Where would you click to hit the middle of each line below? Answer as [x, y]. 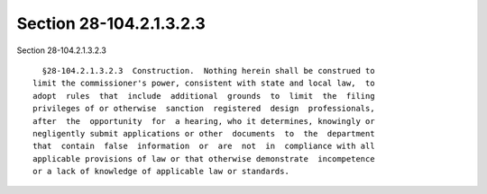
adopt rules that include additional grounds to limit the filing [204, 96]
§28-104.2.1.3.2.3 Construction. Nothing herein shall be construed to [208, 71]
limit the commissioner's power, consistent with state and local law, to [204, 84]
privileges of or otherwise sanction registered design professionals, [204, 109]
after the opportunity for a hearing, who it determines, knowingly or [204, 121]
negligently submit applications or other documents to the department [204, 133]
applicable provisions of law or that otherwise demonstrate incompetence [204, 159]
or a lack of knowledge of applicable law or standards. [161, 172]
